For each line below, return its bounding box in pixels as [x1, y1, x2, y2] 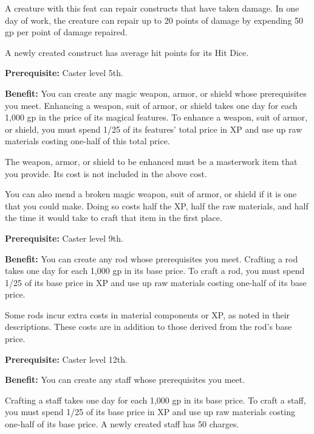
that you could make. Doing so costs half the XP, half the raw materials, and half [5, 199, 309, 212]
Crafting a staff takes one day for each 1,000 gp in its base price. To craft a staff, [5, 393, 306, 406]
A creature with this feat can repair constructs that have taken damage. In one [5, 2, 299, 14]
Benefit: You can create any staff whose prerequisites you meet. [5, 373, 245, 386]
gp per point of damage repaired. [5, 26, 128, 38]
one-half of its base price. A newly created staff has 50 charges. [5, 418, 239, 430]
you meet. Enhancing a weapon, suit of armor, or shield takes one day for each [5, 99, 298, 111]
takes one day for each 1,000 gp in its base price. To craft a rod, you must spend [5, 264, 305, 277]
